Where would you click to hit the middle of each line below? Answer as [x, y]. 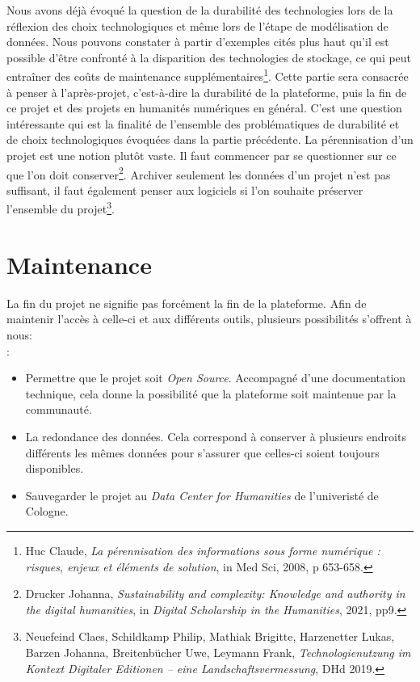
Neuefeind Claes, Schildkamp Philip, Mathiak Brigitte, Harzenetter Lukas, [210, 636]
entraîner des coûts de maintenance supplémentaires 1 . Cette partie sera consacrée [208, 75]
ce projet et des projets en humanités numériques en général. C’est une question [204, 108]
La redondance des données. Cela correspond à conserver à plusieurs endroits [216, 436]
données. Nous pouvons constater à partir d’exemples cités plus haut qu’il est [198, 42]
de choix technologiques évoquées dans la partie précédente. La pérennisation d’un [210, 139]
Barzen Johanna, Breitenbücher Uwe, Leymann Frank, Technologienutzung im [218, 652]
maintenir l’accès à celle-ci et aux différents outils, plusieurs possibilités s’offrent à [209, 319]
